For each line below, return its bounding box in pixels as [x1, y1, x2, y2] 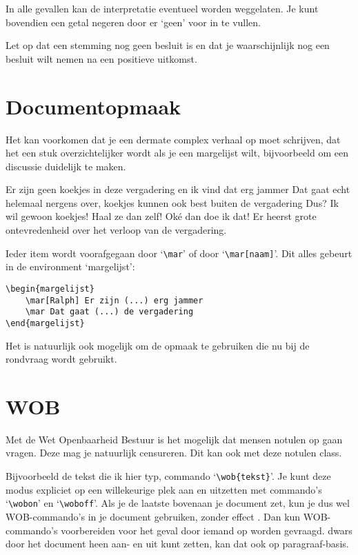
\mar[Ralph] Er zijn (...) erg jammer [25, 295, 203, 305]
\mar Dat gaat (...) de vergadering [25, 307, 194, 317]
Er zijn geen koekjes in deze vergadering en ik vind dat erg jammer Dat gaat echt [6, 182, 350, 196]
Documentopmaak [6, 92, 181, 120]
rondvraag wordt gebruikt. [6, 352, 117, 366]
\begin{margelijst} [6, 283, 95, 294]
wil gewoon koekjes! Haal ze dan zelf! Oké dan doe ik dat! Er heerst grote [6, 209, 317, 223]
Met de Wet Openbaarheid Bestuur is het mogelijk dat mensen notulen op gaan [6, 432, 343, 446]
